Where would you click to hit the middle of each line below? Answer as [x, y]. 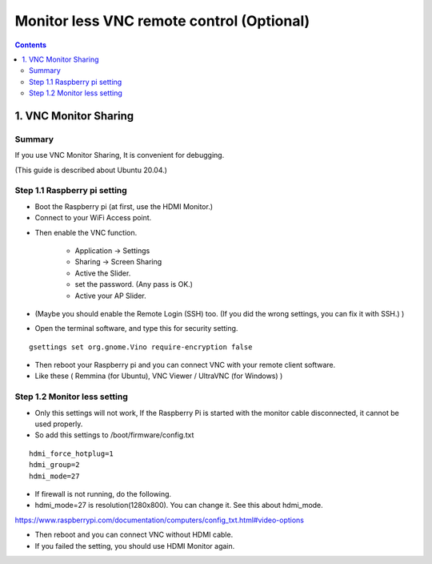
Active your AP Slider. [111, 296]
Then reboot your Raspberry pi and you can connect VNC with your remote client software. [185, 365]
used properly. [59, 424]
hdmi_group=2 [54, 465]
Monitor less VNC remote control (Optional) [162, 21]
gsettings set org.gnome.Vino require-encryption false [141, 347]
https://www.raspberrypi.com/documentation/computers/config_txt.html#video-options [159, 520]
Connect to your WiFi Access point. [93, 218]
